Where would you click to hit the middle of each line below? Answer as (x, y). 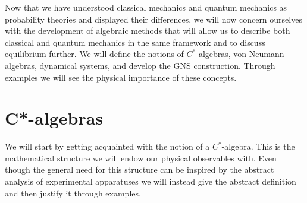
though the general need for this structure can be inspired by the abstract (140, 169)
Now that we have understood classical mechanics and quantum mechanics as (146, 7)
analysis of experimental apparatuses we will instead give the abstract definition (151, 181)
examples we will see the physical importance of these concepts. (121, 77)
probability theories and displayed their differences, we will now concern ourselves (153, 19)
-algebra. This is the (258, 146)
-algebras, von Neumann (240, 54)
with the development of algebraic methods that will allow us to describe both (148, 31)
